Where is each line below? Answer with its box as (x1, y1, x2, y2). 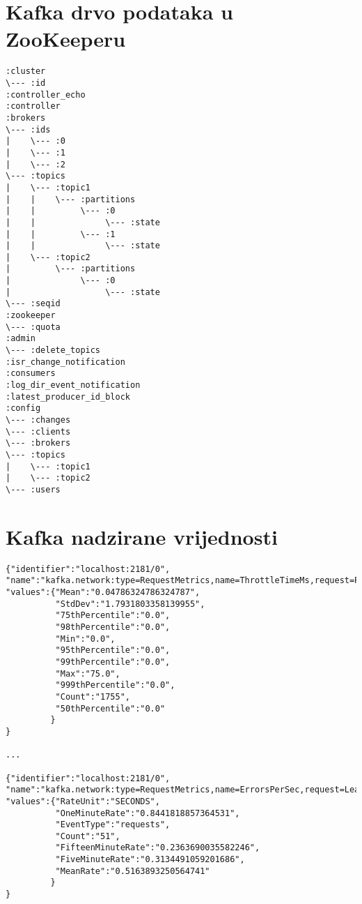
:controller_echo (6, 89, 86, 100)
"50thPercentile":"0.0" (55, 703, 166, 714)
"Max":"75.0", (55, 668, 120, 679)
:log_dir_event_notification (6, 380, 141, 391)
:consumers (6, 368, 56, 379)
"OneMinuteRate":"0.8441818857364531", (55, 808, 240, 818)
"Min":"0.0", (55, 633, 116, 644)
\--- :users (6, 484, 61, 495)
